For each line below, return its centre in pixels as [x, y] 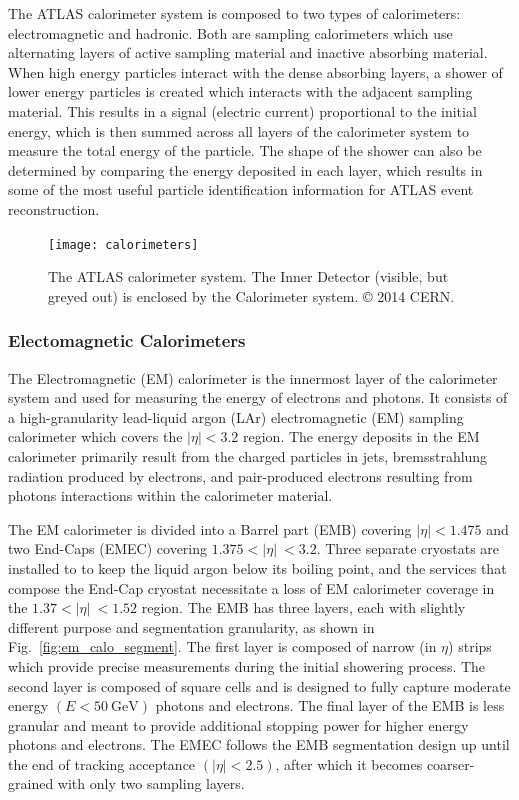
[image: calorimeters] [123, 244]
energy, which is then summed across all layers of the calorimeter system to [239, 130]
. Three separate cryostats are [408, 548]
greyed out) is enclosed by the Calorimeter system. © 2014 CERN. [251, 295]
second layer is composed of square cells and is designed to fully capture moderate [259, 685]
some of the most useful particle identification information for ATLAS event [241, 189]
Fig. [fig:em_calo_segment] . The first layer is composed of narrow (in [222, 646]
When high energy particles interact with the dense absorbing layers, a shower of [255, 71]
